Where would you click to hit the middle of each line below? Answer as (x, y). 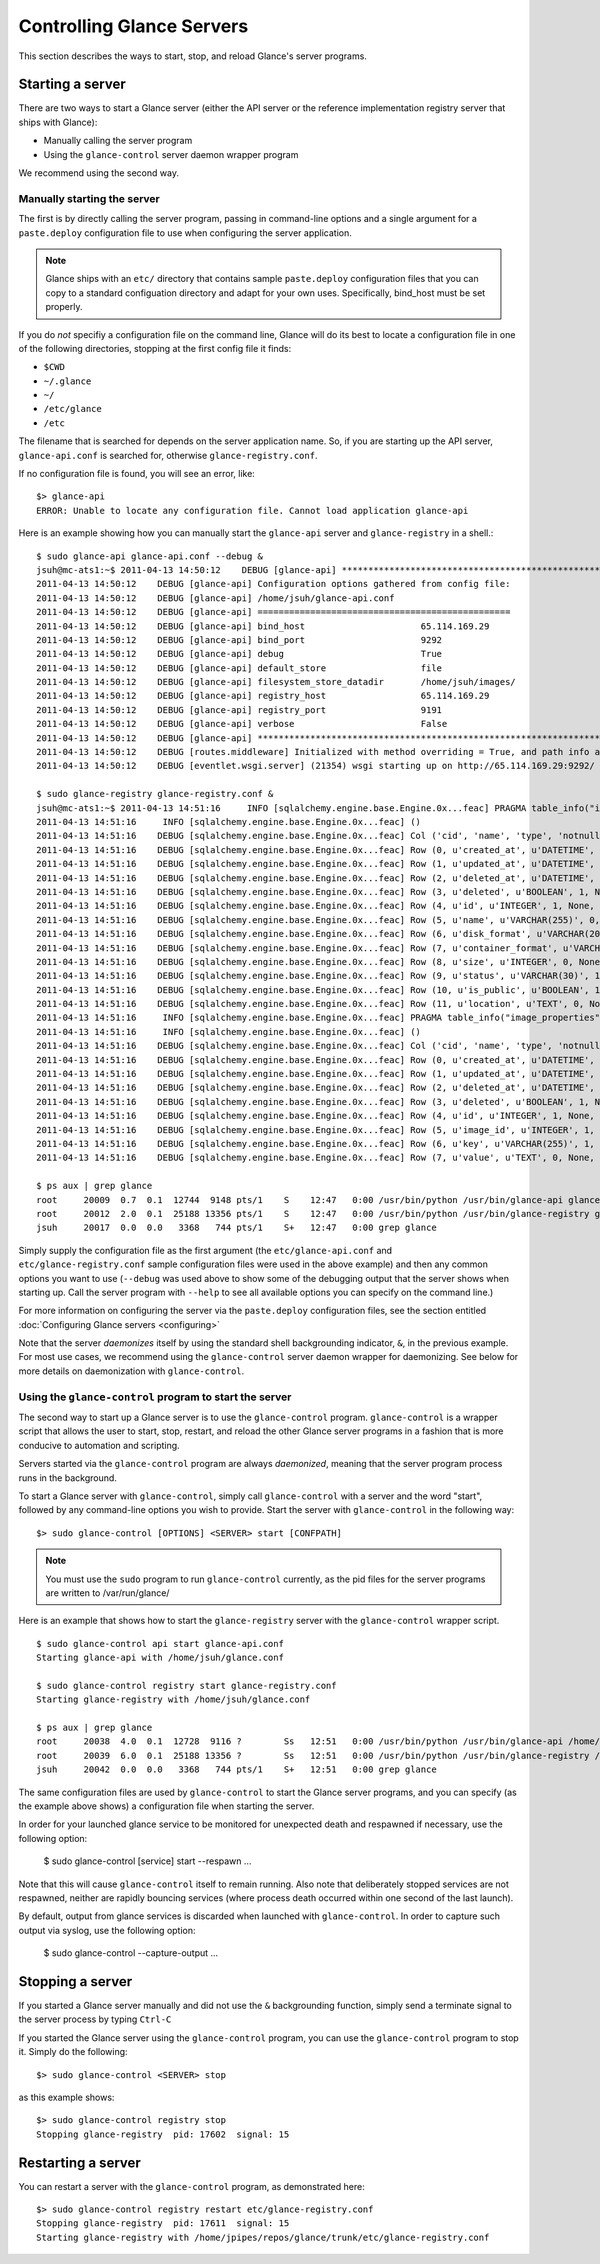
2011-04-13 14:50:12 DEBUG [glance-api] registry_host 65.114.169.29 (263, 696)
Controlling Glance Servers (133, 26)
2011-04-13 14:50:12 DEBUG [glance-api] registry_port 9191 (239, 709)
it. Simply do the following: (73, 2052)
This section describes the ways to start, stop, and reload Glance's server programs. (192, 56)
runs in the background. (67, 1477)
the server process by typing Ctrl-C (95, 2019)
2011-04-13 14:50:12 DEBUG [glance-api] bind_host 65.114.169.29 (263, 626)
